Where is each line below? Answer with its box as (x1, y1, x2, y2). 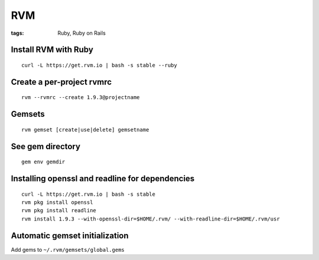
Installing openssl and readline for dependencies (11, 173, 195, 183)
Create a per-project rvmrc (11, 77, 112, 87)
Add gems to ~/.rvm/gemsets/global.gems (11, 246, 125, 253)
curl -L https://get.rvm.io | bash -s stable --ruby (21, 62, 177, 68)
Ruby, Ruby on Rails (57, 29, 106, 37)
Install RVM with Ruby (11, 45, 94, 55)
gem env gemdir (21, 159, 66, 165)
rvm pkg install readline (21, 207, 97, 214)
